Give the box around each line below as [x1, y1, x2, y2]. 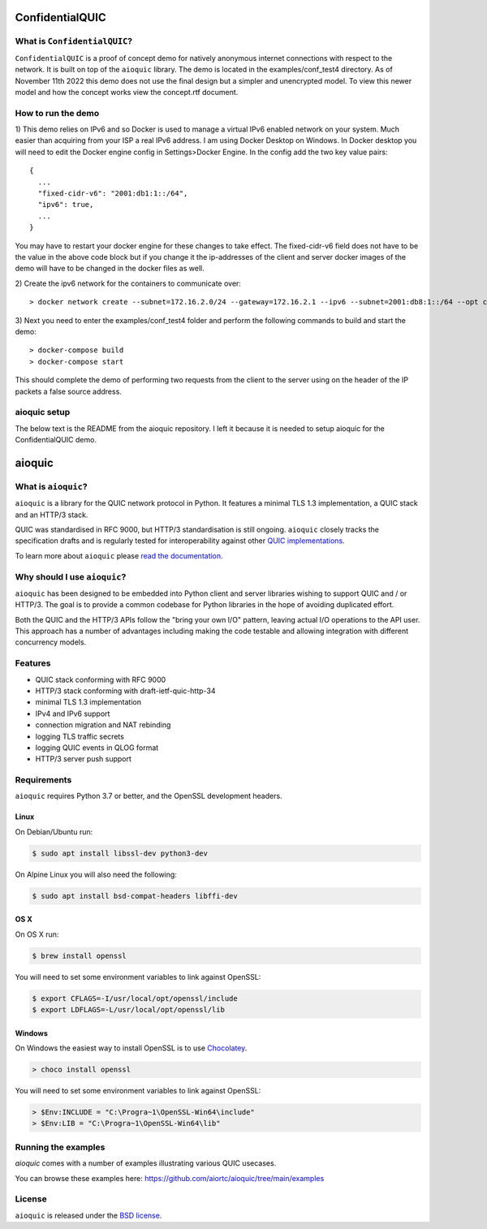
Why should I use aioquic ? [15, 571, 127, 582]
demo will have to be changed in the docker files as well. [15, 264, 205, 274]
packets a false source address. [15, 386, 122, 396]
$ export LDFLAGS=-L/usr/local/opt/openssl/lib [32, 1005, 225, 1015]
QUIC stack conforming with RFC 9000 [35, 675, 166, 684]
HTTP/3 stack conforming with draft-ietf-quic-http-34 [35, 686, 216, 696]
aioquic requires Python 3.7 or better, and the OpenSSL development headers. [15, 791, 283, 801]
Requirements [15, 774, 72, 786]
